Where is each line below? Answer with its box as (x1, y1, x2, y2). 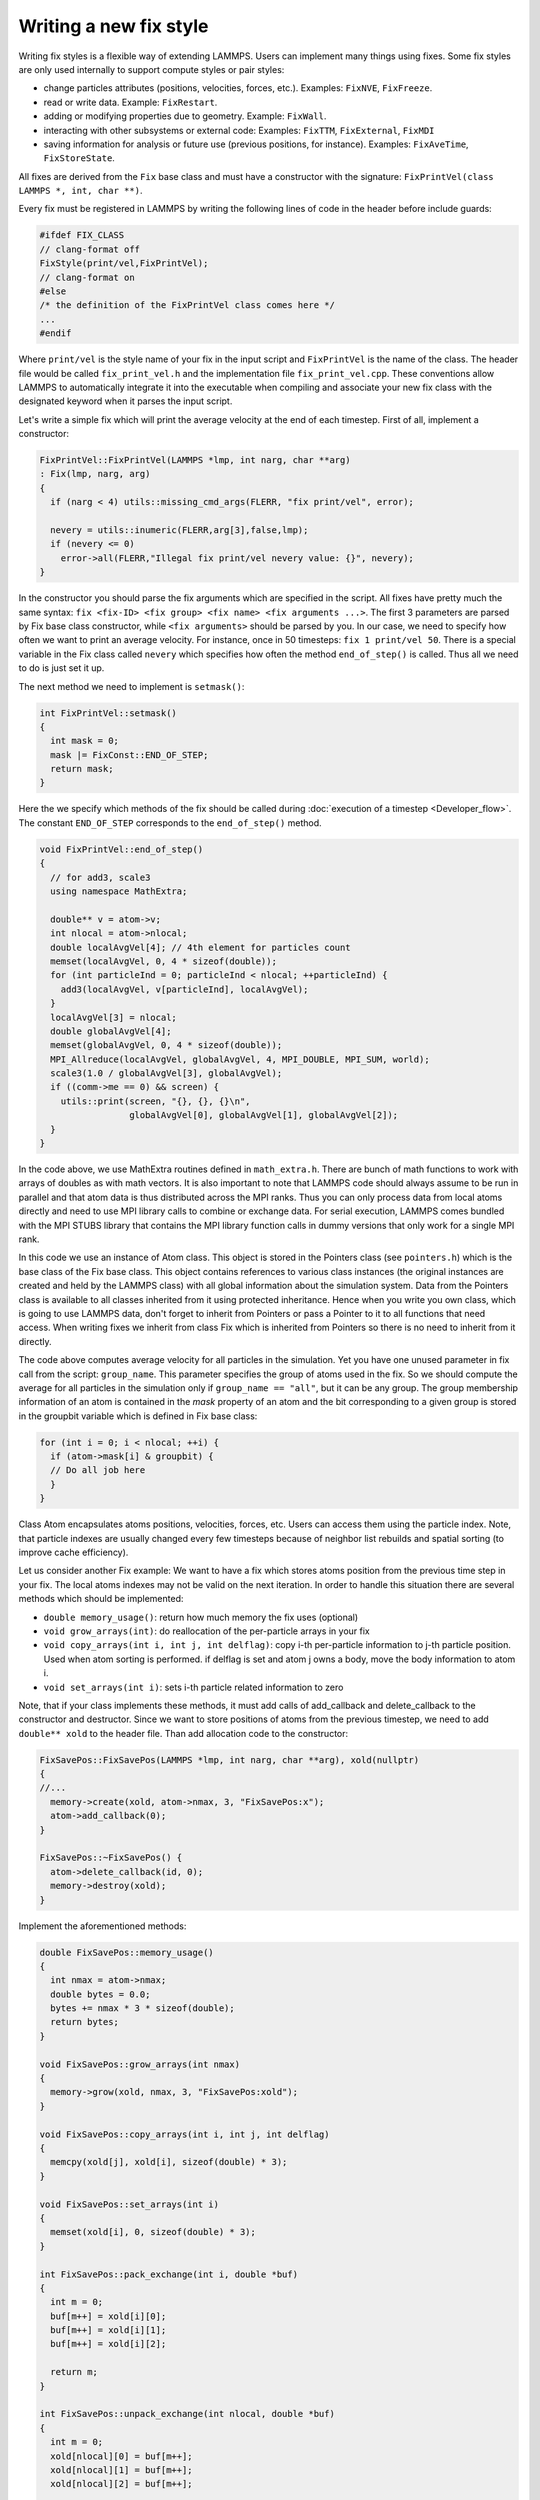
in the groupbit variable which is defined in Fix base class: (18, 1410, 258, 1422)
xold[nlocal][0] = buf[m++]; (50, 2450, 194, 2462)
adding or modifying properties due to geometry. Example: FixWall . (43, 110, 327, 122)
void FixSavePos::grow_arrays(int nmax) (39, 2058, 240, 2070)
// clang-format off (39, 243, 140, 255)
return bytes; (50, 2016, 120, 2028)
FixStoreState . (43, 152, 115, 164)
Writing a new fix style (18, 15, 209, 37)
